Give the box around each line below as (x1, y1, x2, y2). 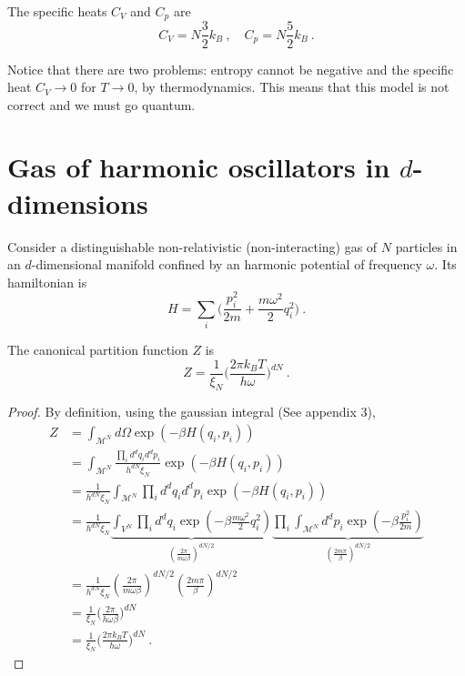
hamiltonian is (7, 272, 87, 291)
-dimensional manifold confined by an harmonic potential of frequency (31, 255, 422, 274)
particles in (395, 237, 458, 256)
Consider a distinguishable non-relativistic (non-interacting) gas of (7, 237, 378, 256)
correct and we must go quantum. (7, 95, 196, 114)
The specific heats (7, 2, 107, 20)
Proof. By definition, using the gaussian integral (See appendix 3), (7, 402, 376, 421)
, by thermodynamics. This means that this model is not (134, 77, 450, 96)
